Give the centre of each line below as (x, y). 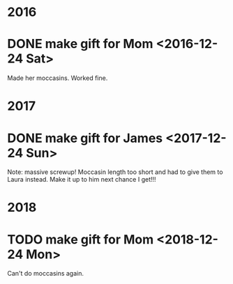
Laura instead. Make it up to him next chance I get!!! (82, 180)
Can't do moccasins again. (46, 274)
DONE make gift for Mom (80, 44)
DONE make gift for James (85, 138)
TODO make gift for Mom (81, 239)
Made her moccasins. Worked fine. (58, 78)
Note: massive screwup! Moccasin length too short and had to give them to (115, 172)
